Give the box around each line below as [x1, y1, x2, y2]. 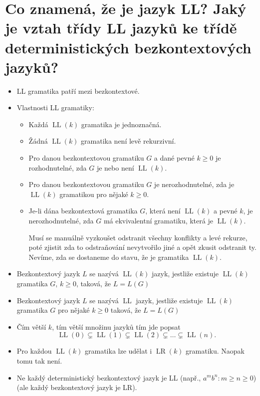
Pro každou [16, 346, 52, 356]
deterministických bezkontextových [5, 37, 252, 57]
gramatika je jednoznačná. [81, 119, 162, 129]
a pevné [214, 205, 238, 216]
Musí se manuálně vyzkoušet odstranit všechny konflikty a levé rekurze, [28, 232, 248, 242]
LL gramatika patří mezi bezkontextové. [16, 85, 140, 96]
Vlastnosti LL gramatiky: [16, 102, 94, 113]
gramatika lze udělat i [85, 346, 152, 356]
